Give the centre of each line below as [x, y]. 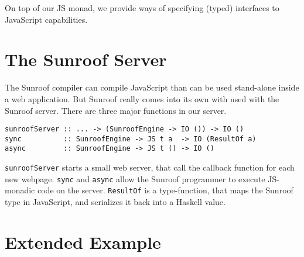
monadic [20, 190]
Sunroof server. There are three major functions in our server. [116, 110]
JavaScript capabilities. [46, 19]
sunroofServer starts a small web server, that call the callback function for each [150, 167]
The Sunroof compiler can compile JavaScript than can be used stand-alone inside [152, 87]
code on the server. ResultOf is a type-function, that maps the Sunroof [165, 190]
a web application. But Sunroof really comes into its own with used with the [142, 98]
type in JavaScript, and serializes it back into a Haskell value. [115, 202]
